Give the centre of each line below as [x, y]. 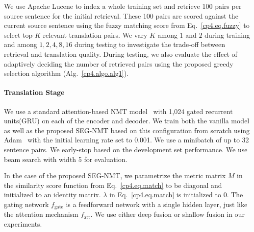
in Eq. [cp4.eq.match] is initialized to [165, 195]
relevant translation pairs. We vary [95, 35]
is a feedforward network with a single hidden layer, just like [157, 204]
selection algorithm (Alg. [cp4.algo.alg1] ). [66, 73]
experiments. [23, 223]
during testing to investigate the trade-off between [150, 44]
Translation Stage [34, 92]
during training [227, 35]
